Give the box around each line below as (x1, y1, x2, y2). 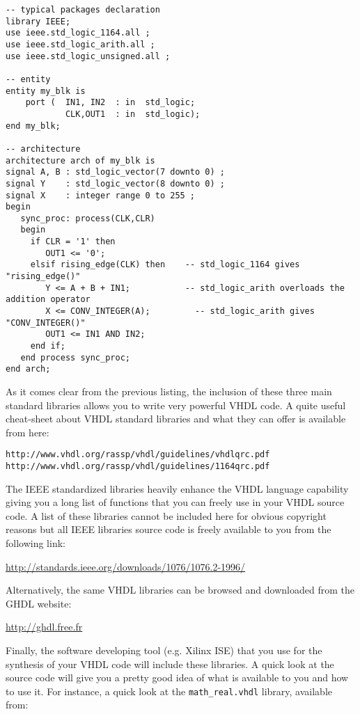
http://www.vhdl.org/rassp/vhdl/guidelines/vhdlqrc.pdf (6, 450, 270, 460)
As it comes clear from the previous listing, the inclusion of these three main (6, 384, 332, 398)
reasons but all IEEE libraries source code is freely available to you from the (6, 522, 331, 537)
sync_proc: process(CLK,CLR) (20, 213, 155, 223)
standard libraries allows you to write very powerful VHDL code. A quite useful (6, 397, 346, 412)
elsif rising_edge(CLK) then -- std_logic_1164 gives (30, 260, 300, 270)
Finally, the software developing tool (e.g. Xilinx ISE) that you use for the (6, 643, 322, 658)
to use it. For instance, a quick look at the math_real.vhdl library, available (6, 683, 333, 698)
